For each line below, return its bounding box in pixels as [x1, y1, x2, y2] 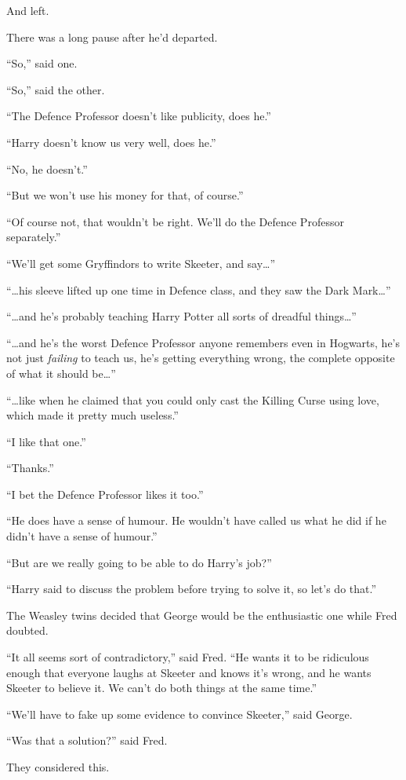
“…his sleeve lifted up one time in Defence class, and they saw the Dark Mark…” [6, 281, 391, 298]
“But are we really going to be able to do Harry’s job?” [6, 554, 272, 570]
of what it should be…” [6, 364, 116, 381]
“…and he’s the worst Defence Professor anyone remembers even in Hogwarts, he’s [6, 334, 401, 350]
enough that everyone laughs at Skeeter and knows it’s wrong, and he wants [6, 664, 372, 680]
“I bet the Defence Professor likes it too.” [6, 485, 204, 502]
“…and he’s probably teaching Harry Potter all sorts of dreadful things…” [6, 308, 357, 324]
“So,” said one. [6, 55, 78, 71]
